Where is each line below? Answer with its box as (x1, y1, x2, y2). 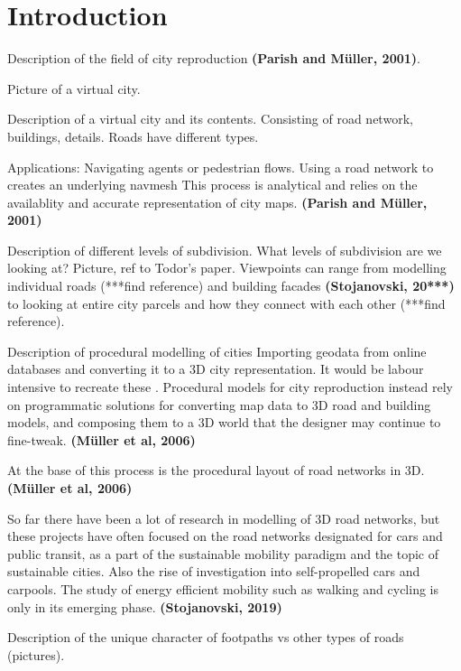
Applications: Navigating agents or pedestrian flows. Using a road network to (7, 157, 434, 176)
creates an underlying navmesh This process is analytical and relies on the (7, 175, 418, 194)
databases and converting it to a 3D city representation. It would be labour (7, 359, 424, 378)
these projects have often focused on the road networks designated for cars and (7, 527, 443, 545)
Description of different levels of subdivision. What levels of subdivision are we (7, 240, 442, 259)
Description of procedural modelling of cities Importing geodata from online (7, 341, 427, 360)
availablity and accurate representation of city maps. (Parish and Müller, (7, 192, 428, 211)
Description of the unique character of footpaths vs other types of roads (7, 628, 404, 647)
